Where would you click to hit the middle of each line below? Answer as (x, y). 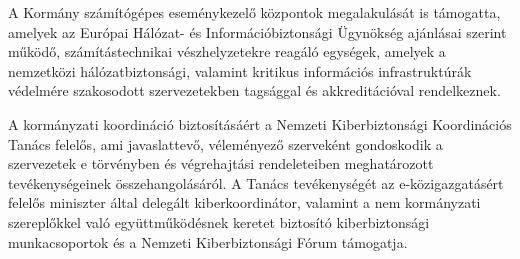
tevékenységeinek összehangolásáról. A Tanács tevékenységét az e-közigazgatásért (256, 182)
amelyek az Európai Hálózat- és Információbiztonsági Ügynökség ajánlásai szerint (257, 31)
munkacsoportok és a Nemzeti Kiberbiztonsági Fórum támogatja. (208, 241)
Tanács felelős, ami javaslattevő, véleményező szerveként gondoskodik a (225, 143)
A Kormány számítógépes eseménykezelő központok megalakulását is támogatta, (254, 12)
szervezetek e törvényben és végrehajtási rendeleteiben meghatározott (221, 163)
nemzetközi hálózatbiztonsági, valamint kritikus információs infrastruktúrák (240, 70)
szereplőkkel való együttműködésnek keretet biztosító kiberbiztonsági (219, 221)
